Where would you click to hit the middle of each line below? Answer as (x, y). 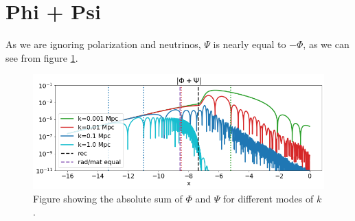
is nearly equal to (250, 44)
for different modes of (268, 198)
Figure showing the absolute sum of (108, 198)
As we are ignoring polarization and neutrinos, (103, 44)
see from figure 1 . (42, 57)
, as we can (326, 44)
